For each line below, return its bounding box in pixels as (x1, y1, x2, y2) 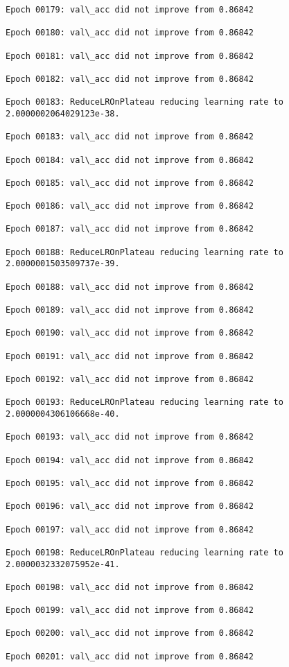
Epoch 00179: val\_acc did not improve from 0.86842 (6, 5, 254, 15)
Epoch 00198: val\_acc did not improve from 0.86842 (6, 582, 254, 592)
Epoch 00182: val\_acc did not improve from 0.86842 (6, 73, 254, 84)
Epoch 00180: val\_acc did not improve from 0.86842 (6, 28, 254, 38)
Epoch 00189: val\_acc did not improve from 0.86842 (6, 305, 254, 315)
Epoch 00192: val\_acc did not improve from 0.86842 (6, 374, 254, 384)
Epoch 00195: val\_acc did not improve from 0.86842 (6, 478, 254, 488)
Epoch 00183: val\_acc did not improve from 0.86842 (6, 132, 254, 142)
